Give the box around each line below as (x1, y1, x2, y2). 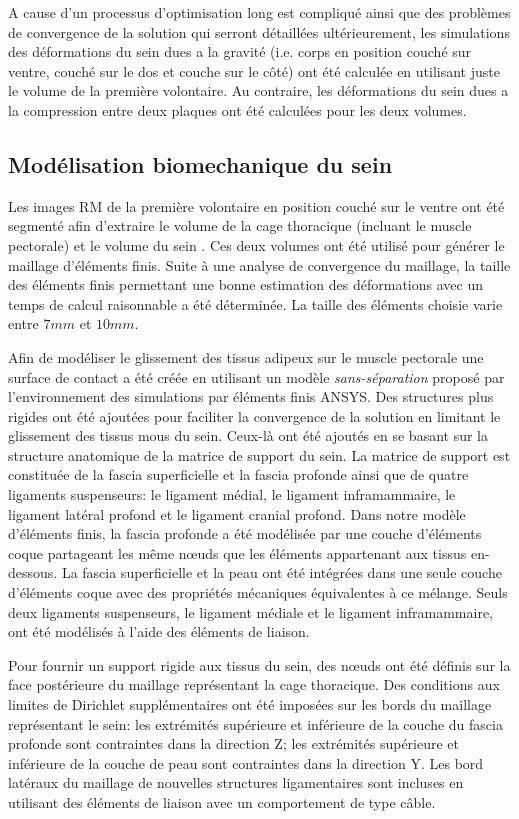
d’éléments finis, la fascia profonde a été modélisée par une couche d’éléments (8, 523, 482, 544)
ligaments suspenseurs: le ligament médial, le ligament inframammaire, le (8, 484, 456, 505)
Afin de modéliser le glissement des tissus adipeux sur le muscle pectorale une (8, 346, 484, 367)
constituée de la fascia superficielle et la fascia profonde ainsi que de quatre (8, 464, 469, 485)
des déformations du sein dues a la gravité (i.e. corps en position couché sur (8, 41, 472, 62)
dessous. (8, 562, 58, 583)
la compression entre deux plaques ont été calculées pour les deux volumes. (8, 99, 467, 120)
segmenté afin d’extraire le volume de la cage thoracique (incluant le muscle (8, 215, 472, 236)
